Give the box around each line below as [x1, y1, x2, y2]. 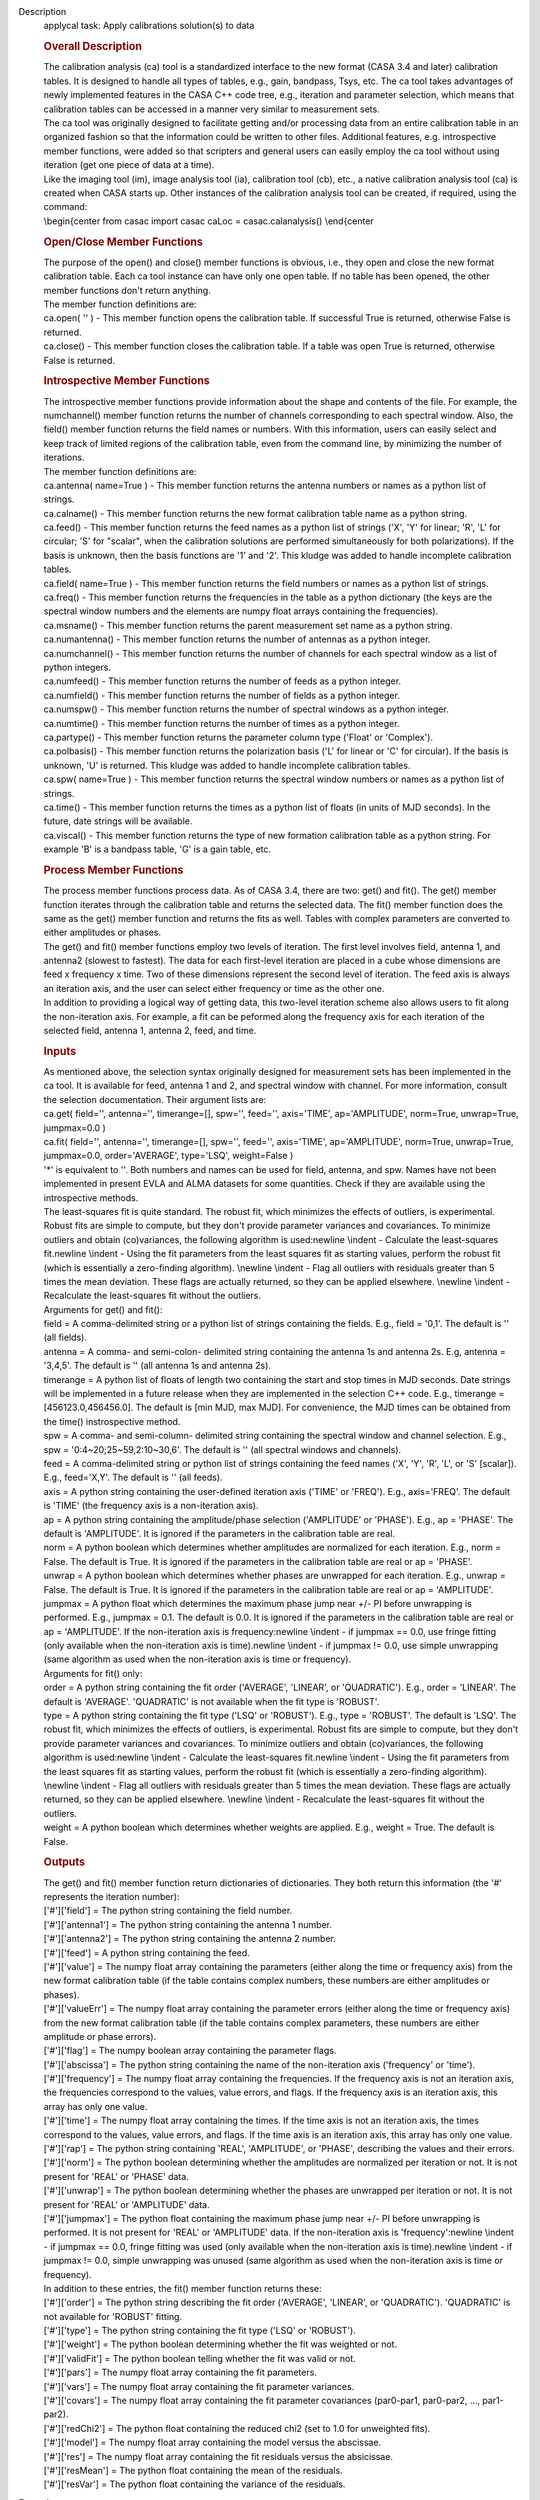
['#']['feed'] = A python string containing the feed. [43, 1946, 250, 1959]
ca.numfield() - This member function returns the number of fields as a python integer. [43, 689, 400, 701]
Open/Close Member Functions [43, 235, 204, 249]
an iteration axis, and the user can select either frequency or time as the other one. [43, 982, 385, 994]
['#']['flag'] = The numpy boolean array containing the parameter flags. [43, 2045, 337, 2057]
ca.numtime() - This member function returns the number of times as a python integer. [43, 717, 400, 729]
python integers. [43, 661, 112, 673]
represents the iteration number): [43, 1890, 180, 1902]
